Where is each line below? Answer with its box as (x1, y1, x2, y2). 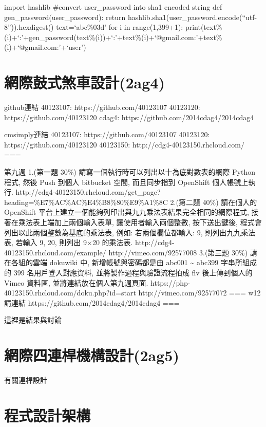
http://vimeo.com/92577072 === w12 (138, 287, 261, 298)
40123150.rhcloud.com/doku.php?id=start (4, 287, 136, 298)
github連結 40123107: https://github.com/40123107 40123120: (4, 102, 200, 113)
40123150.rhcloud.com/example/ (4, 247, 106, 257)
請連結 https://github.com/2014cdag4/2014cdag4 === (4, 297, 180, 308)
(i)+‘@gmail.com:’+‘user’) (4, 42, 86, 52)
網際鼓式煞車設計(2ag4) (4, 72, 165, 93)
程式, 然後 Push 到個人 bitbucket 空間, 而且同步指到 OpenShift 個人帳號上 (4, 176, 249, 187)
